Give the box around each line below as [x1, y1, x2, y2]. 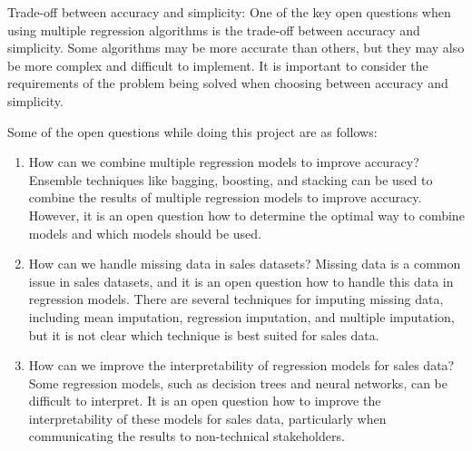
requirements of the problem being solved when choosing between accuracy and [7, 74, 448, 93]
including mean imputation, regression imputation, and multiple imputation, [28, 307, 455, 326]
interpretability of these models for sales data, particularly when [28, 408, 387, 427]
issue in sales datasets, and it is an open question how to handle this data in [28, 271, 454, 290]
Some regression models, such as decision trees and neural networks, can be [28, 373, 447, 392]
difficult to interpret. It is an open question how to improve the [28, 391, 381, 410]
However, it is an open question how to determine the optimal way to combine [28, 205, 465, 224]
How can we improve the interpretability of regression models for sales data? [28, 356, 455, 375]
